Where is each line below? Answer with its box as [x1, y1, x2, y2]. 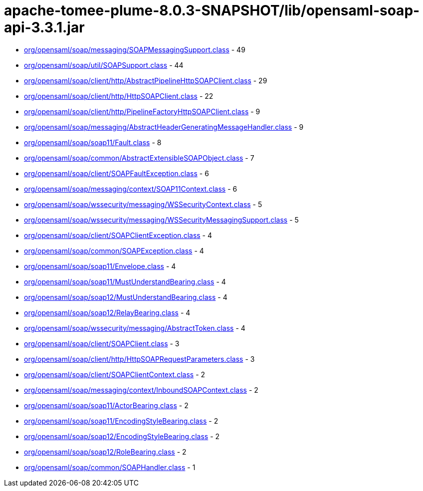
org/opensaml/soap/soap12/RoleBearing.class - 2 [24, 447, 187, 456]
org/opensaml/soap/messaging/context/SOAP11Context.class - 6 [24, 184, 237, 193]
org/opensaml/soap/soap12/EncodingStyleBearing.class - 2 [24, 432, 220, 441]
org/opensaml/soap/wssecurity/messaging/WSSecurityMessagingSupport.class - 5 [24, 215, 299, 224]
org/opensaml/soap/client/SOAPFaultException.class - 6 [24, 169, 209, 178]
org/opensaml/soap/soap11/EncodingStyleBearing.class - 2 [24, 416, 218, 425]
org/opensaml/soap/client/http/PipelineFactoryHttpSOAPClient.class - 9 [24, 107, 260, 116]
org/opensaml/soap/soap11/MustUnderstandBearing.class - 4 [24, 277, 226, 286]
